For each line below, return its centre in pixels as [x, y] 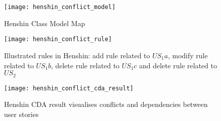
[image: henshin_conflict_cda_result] [69, 88]
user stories [21, 114]
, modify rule [188, 55]
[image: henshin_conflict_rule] [58, 39]
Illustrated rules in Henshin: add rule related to [77, 55]
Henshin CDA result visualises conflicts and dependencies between [106, 104]
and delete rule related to [178, 65]
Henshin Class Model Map [45, 23]
